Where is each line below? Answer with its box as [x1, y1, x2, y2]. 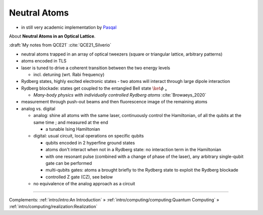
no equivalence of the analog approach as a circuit [33, 181, 135, 187]
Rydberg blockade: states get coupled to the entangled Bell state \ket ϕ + [21, 85, 168, 92]
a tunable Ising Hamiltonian [45, 126, 100, 132]
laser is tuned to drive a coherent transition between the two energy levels [21, 65, 170, 71]
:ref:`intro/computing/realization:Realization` [9, 203, 97, 209]
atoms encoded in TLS [21, 58, 67, 64]
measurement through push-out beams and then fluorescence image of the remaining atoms [21, 99, 207, 105]
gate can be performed [45, 160, 92, 166]
